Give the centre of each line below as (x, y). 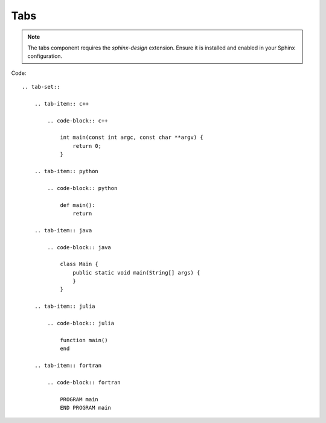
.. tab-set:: (41, 87)
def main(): (78, 205)
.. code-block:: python (82, 188)
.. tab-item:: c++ (62, 103)
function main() (84, 340)
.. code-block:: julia (81, 323)
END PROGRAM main (86, 408)
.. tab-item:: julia (65, 307)
